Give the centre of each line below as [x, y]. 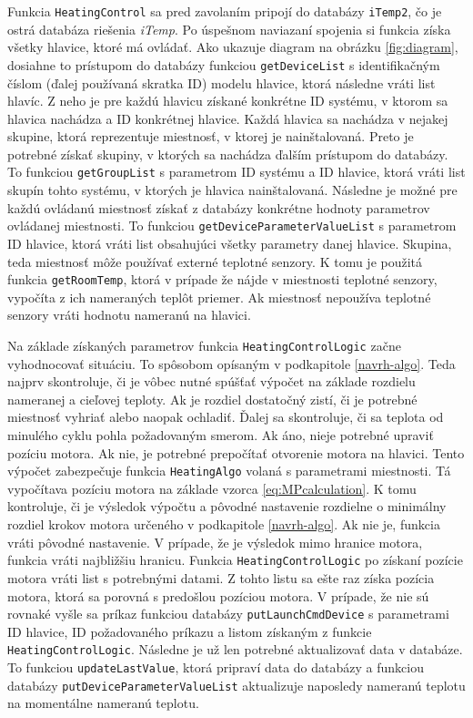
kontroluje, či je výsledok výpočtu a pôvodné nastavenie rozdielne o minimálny [227, 506]
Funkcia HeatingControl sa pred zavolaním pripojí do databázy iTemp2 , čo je [225, 11]
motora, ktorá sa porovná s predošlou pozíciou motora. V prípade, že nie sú [218, 595]
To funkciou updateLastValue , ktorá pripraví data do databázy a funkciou [216, 667]
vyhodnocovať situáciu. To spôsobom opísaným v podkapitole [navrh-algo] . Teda [231, 363]
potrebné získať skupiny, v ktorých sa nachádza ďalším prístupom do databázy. [228, 154]
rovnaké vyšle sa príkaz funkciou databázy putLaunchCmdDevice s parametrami [228, 614]
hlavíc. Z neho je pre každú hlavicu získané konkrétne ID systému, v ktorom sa [228, 101]
